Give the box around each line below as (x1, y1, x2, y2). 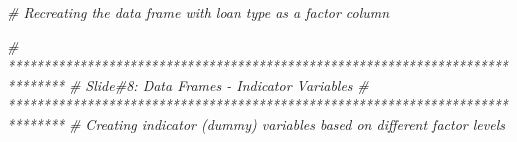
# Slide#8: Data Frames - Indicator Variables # (68, 74, 369, 95)
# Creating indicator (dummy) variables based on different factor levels (68, 113, 505, 134)
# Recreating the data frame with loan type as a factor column (7, 2, 390, 22)
